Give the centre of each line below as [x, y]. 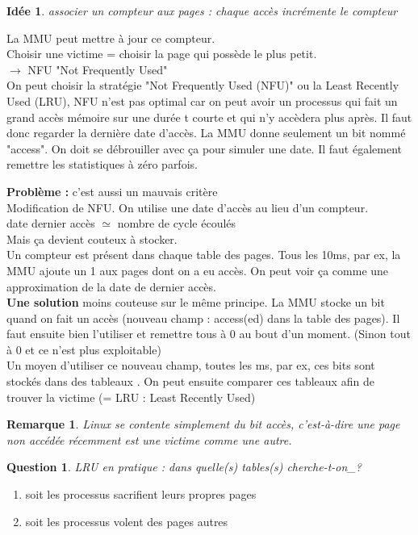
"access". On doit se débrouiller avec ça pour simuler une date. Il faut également [204, 148]
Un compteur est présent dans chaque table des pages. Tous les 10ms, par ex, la [204, 255]
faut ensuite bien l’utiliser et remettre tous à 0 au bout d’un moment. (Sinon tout [209, 334]
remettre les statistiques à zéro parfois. [102, 164]
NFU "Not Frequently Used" [98, 69]
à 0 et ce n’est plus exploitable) [84, 349]
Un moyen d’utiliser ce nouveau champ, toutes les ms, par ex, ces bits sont [191, 365]
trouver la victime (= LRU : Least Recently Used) [131, 397]
